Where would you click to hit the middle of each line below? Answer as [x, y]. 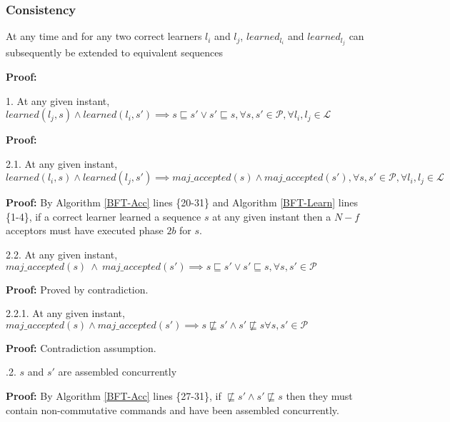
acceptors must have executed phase [85, 230]
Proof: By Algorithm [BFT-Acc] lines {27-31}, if [114, 396]
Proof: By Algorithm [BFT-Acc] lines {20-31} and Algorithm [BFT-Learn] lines [182, 202]
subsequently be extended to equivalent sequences [115, 52]
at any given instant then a [272, 216]
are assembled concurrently [117, 372]
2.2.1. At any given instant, [65, 313]
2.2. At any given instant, [62, 255]
